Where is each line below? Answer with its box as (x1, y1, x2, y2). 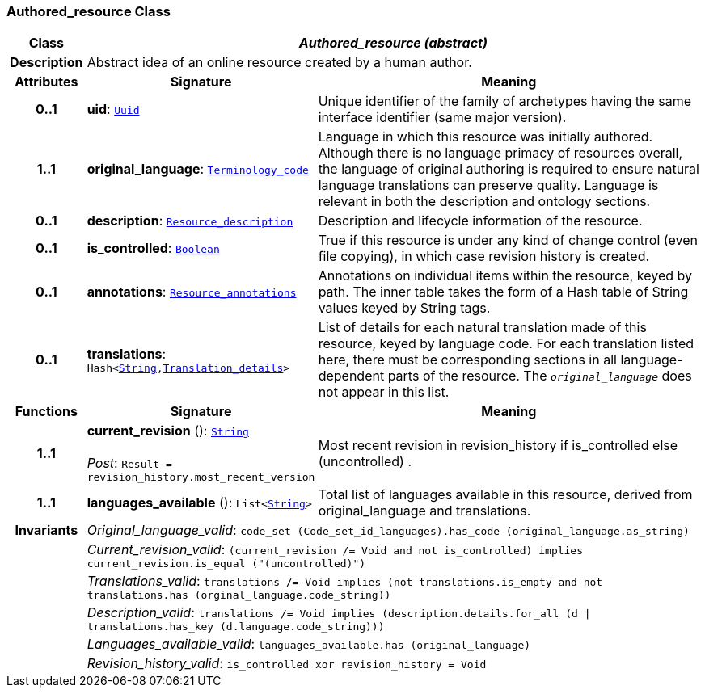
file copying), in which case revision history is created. (318, 248, 650, 265)
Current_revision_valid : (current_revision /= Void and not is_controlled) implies (87, 541, 584, 558)
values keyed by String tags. (318, 300, 491, 317)
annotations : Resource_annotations (87, 284, 297, 301)
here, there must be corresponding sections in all (318, 351, 617, 368)
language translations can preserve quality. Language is (318, 177, 659, 194)
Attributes (15, 74, 78, 90)
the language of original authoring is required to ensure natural (318, 161, 699, 178)
